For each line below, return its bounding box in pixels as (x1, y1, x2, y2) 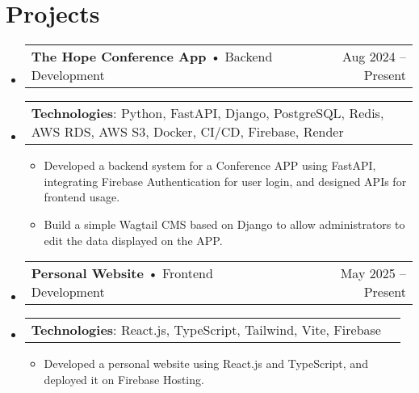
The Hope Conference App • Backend (31, 47, 273, 66)
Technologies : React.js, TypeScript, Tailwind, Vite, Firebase (31, 320, 381, 340)
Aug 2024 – (341, 47, 406, 66)
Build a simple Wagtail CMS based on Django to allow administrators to (44, 215, 405, 232)
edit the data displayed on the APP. (44, 231, 223, 248)
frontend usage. (44, 188, 120, 205)
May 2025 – (340, 264, 406, 283)
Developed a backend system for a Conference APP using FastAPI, (44, 157, 376, 174)
